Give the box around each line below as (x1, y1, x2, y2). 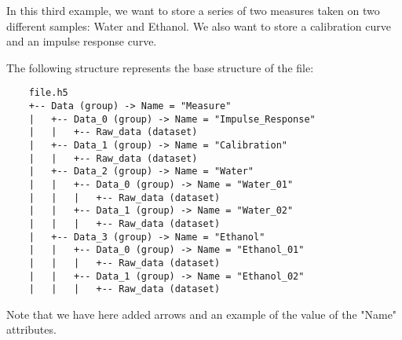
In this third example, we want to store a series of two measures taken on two (6, 2, 380, 18)
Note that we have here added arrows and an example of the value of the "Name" (6, 305, 397, 322)
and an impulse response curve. (6, 33, 157, 49)
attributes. (6, 321, 57, 338)
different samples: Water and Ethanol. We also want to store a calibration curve (6, 17, 391, 34)
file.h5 (28, 87, 68, 99)
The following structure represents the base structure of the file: (6, 59, 314, 75)
